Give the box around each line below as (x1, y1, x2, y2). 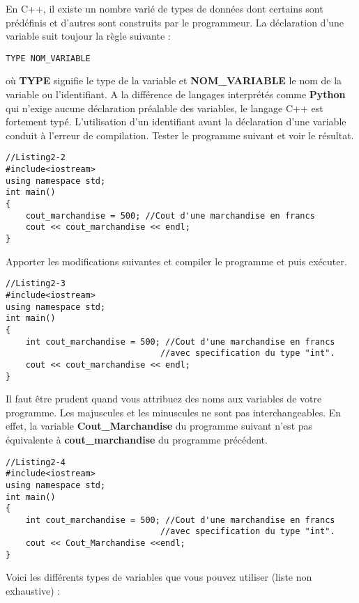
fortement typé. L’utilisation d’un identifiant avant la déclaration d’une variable (6, 114, 346, 129)
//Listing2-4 (6, 457, 66, 467)
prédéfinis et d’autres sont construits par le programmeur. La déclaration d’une (6, 15, 344, 29)
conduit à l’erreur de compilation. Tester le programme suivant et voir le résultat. (6, 127, 354, 142)
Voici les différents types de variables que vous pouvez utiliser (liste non (6, 570, 312, 584)
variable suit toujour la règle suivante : (6, 29, 171, 43)
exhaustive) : (6, 584, 61, 598)
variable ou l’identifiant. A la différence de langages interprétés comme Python (6, 87, 346, 102)
